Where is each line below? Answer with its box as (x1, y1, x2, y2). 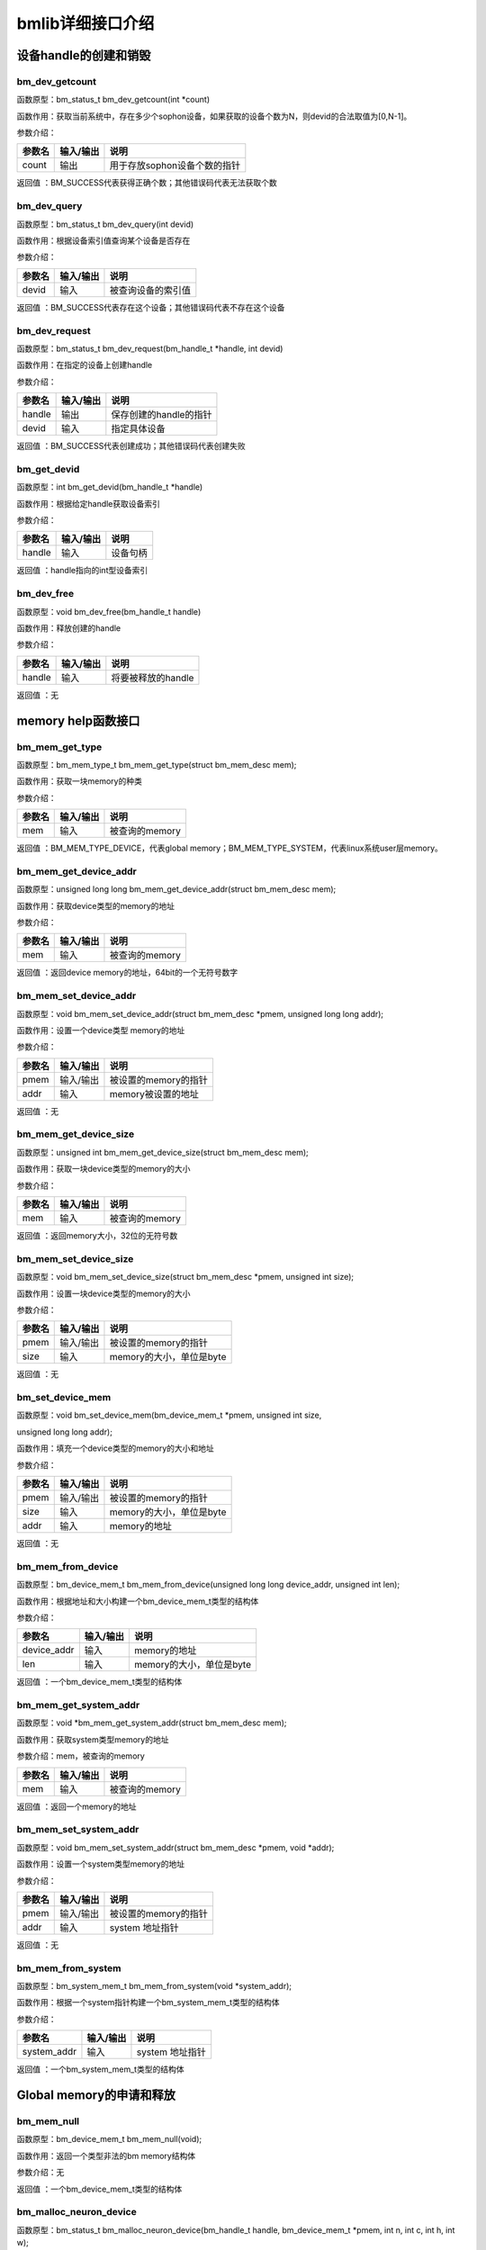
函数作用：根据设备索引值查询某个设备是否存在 (16, 235, 191, 247)
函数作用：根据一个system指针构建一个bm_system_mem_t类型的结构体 (16, 1997, 280, 2008)
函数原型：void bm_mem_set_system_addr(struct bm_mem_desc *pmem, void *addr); (16, 1841, 335, 1853)
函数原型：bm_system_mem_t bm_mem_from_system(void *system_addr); (16, 1981, 292, 1992)
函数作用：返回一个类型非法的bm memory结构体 (16, 2150, 196, 2161)
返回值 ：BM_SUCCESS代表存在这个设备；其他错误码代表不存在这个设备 (16, 301, 285, 312)
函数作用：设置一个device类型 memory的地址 (16, 1024, 185, 1035)
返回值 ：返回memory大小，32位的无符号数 (16, 1230, 178, 1241)
